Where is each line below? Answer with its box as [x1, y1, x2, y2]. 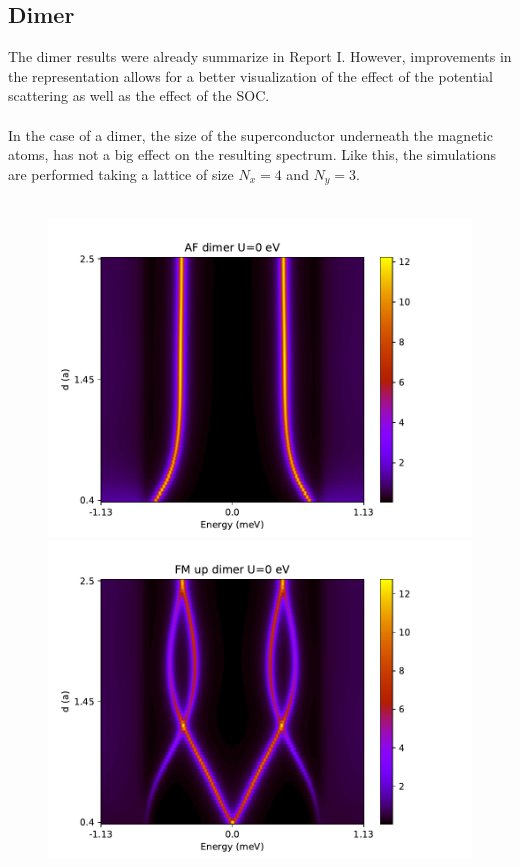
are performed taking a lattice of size [8, 163, 234, 184]
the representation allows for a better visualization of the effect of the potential [8, 65, 493, 86]
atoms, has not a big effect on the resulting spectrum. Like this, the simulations [8, 144, 497, 165]
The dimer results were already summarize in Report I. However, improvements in [8, 46, 512, 67]
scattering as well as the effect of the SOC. [8, 85, 270, 106]
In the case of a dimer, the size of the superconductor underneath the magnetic [8, 124, 493, 145]
